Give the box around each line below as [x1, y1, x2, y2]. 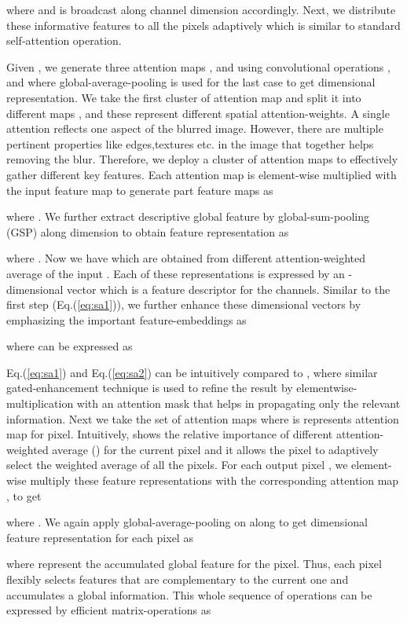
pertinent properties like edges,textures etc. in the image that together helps [6, 135, 374, 152]
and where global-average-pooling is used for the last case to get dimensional [6, 74, 376, 90]
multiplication [6, 395, 74, 412]
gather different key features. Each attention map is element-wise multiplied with [6, 166, 397, 182]
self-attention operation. [6, 32, 122, 49]
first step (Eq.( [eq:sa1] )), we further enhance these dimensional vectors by [6, 296, 361, 313]
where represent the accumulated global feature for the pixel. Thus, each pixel [6, 555, 382, 572]
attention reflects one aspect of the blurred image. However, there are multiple [6, 120, 383, 137]
